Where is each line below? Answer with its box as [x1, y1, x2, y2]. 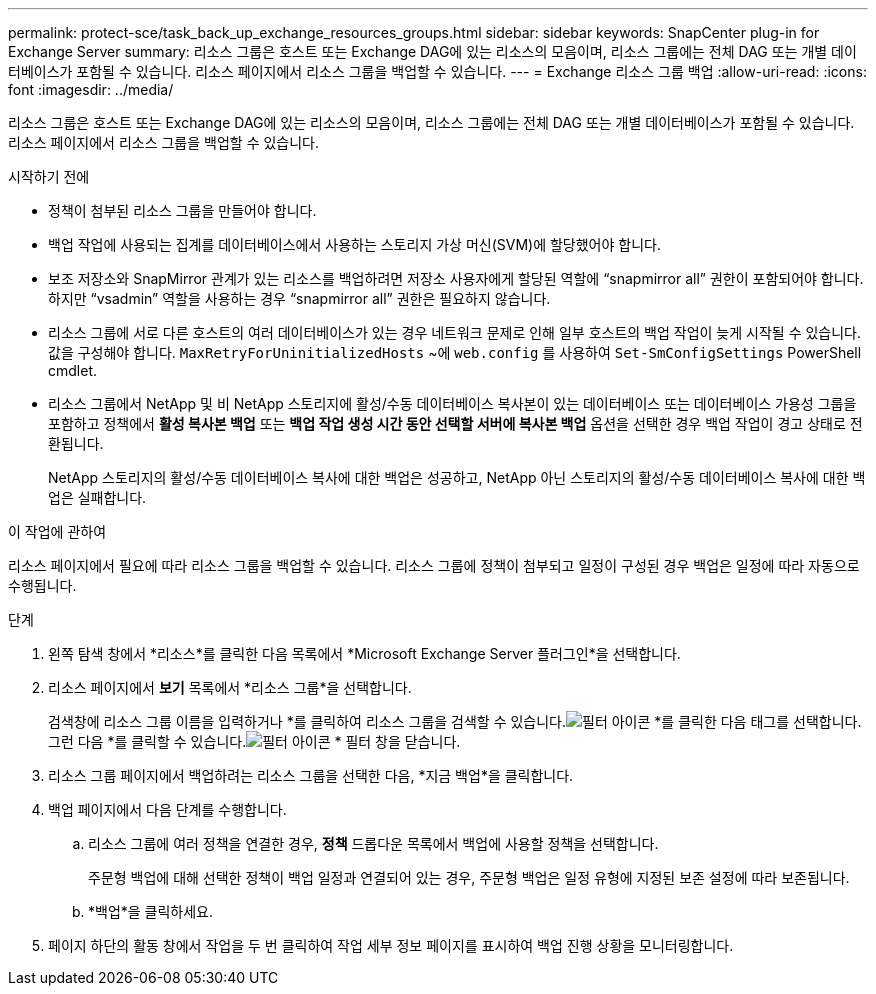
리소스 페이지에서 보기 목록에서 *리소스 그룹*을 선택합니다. [48, 679, 412, 696]
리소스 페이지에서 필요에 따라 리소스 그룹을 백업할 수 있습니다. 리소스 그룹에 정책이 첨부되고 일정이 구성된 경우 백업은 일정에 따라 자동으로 [8, 557, 860, 574]
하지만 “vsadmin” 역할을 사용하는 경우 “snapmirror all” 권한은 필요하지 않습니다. [48, 290, 551, 307]
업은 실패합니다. [48, 489, 147, 506]
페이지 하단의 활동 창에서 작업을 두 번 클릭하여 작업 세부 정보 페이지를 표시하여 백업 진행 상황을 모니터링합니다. [48, 937, 734, 954]
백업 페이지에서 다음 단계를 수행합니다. [48, 801, 287, 818]
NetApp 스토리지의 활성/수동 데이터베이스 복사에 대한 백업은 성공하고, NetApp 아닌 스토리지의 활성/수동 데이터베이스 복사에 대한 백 [48, 469, 866, 486]
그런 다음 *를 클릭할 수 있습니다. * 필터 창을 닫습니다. [48, 733, 461, 750]
